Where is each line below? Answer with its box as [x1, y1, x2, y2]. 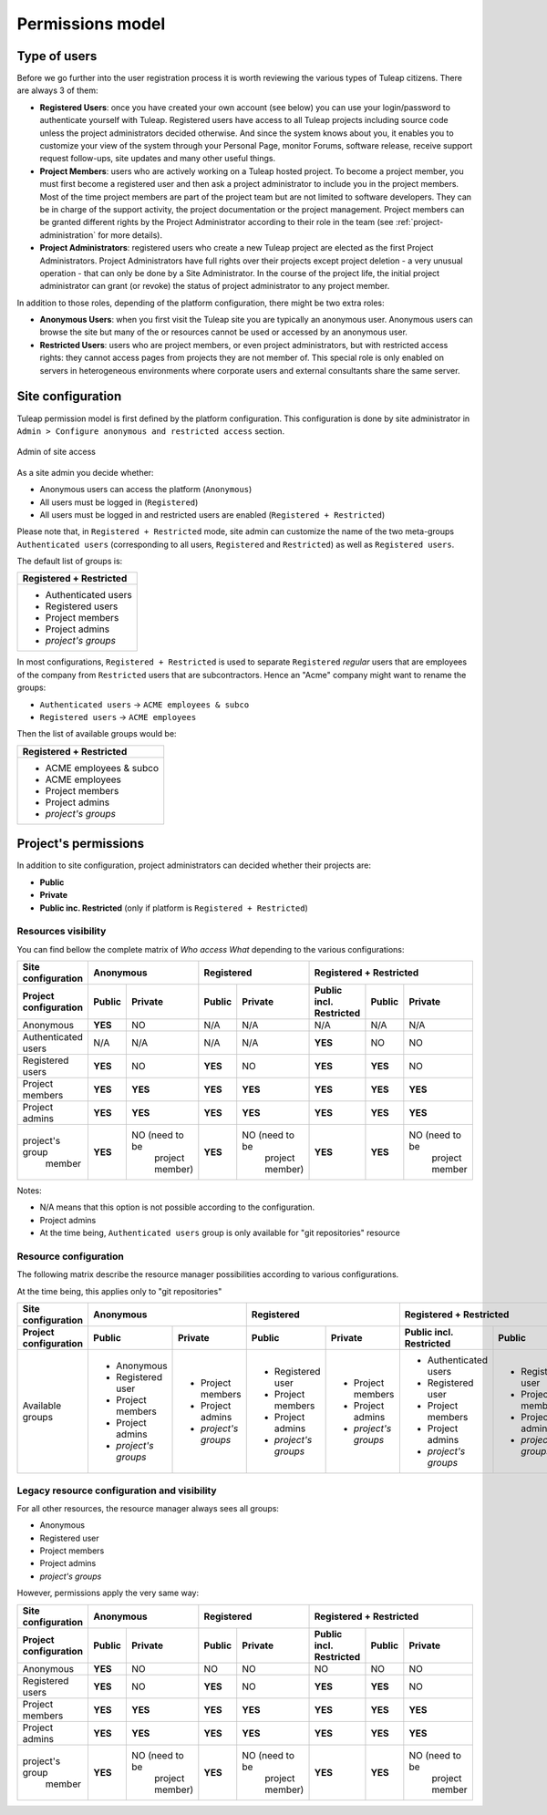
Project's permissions [16, 836, 145, 851]
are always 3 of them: [16, 85, 98, 96]
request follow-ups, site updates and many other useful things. [39, 153, 276, 164]
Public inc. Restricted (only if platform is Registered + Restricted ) [39, 902, 309, 913]
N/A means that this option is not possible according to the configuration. [39, 1201, 315, 1212]
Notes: [16, 1185, 42, 1196]
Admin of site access [16, 447, 96, 458]
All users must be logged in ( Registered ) [39, 497, 199, 508]
